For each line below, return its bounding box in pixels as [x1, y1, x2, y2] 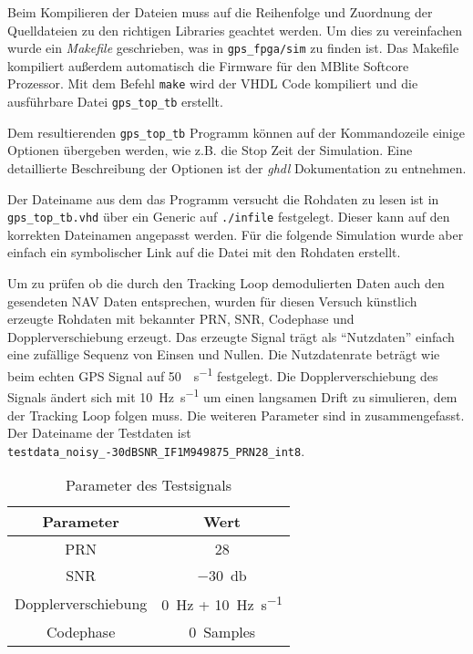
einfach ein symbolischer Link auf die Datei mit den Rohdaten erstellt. [7, 243, 401, 262]
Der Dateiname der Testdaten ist [7, 423, 191, 442]
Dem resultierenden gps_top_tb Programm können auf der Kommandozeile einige [7, 122, 465, 141]
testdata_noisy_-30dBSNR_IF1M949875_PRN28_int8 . [7, 441, 305, 460]
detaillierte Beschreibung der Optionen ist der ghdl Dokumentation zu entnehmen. [7, 159, 467, 177]
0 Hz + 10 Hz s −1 [161, 591, 283, 616]
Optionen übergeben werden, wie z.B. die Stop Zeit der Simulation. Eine [7, 140, 413, 160]
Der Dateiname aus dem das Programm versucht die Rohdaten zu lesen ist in [7, 189, 439, 208]
